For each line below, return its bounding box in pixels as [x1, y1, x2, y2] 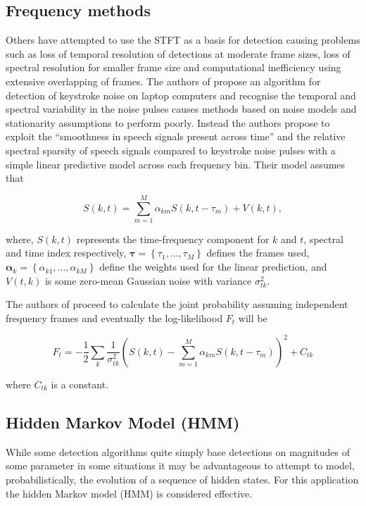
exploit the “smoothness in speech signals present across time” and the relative [6, 129, 346, 144]
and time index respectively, [6, 245, 127, 260]
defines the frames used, [206, 245, 310, 260]
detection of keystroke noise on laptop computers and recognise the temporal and [6, 87, 356, 102]
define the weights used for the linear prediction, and [99, 259, 327, 274]
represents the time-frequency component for [76, 231, 270, 246]
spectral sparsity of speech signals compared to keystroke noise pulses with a [6, 142, 336, 157]
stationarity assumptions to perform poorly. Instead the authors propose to [6, 115, 330, 130]
